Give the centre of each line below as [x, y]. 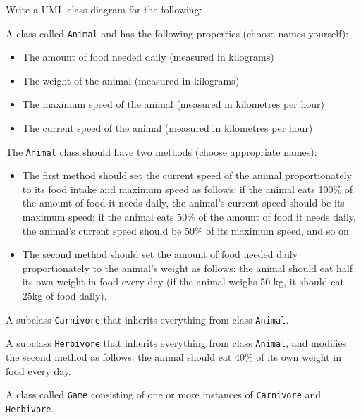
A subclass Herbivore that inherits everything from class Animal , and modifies [176, 343]
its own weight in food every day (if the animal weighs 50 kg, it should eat [183, 282]
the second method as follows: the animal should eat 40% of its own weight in [173, 356]
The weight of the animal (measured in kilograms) [131, 80]
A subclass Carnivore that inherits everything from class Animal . [147, 319]
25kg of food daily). [65, 296]
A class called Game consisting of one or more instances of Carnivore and [164, 394]
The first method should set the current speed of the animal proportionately [187, 175]
